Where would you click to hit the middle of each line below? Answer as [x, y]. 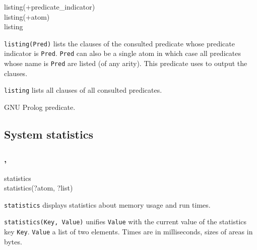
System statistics [49, 134]
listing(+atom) [27, 16]
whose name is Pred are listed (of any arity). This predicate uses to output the [126, 63]
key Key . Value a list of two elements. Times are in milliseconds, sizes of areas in [128, 232]
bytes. [13, 241]
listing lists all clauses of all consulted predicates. [83, 90]
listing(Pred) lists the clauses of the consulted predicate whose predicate [119, 43]
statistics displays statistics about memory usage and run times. [107, 204]
